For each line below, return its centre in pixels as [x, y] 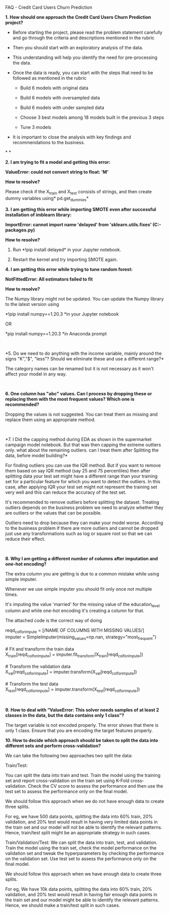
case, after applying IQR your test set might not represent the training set [81, 487]
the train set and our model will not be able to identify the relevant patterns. [84, 827]
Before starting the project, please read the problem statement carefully [88, 32]
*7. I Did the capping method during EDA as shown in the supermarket [78, 439]
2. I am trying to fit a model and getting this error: [58, 162]
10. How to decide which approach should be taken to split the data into [82, 740]
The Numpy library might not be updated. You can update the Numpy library [85, 298]
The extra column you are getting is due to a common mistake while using [82, 573]
